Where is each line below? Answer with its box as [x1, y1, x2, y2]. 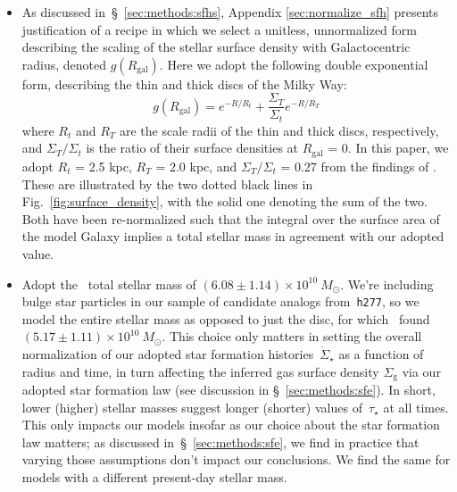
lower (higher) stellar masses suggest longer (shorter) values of [21, 397, 362, 416]
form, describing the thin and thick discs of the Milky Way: [21, 74, 347, 93]
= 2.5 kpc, [75, 156, 132, 175]
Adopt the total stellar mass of [21, 274, 196, 293]
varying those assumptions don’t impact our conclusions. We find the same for [21, 450, 451, 469]
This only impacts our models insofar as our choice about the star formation [21, 415, 440, 434]
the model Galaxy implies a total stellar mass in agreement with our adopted [21, 227, 445, 246]
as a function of [338, 344, 424, 363]
